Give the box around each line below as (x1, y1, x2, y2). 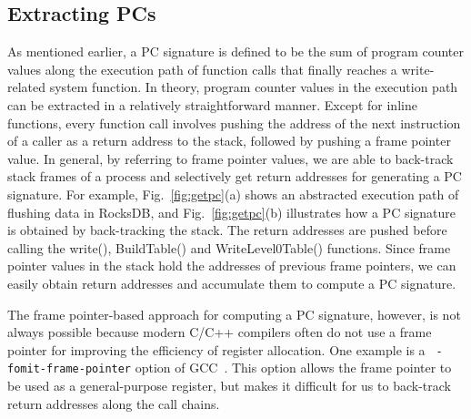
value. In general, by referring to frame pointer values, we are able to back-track (7, 148, 454, 168)
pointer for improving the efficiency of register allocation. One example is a (7, 340, 426, 359)
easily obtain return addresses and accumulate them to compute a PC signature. (7, 273, 456, 292)
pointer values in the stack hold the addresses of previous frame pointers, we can (7, 256, 456, 275)
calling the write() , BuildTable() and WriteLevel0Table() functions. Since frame (7, 238, 451, 257)
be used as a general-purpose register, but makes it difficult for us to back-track (7, 376, 451, 395)
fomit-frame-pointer (7, 363, 132, 376)
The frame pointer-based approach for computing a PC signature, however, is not (7, 304, 461, 323)
